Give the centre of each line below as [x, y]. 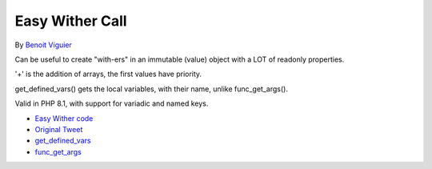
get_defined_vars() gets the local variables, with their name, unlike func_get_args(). [151, 89]
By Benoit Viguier [43, 45]
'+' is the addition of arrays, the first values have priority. [108, 74]
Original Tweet [59, 129]
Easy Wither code [64, 118]
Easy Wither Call [71, 21]
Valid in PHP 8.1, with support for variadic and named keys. [112, 103]
